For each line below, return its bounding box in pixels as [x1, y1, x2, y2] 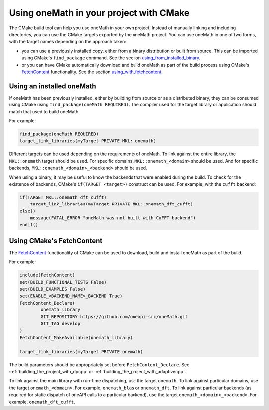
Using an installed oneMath [9, 82, 97, 90]
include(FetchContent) [19, 272, 75, 278]
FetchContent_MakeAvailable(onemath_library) [19, 335, 133, 340]
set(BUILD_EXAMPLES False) [19, 286, 86, 292]
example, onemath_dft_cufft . [9, 399, 76, 405]
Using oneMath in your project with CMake [9, 7, 190, 18]
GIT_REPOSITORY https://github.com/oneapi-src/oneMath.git [40, 314, 188, 319]
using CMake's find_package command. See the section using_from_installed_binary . [21, 55, 201, 61]
